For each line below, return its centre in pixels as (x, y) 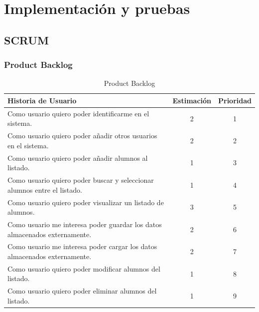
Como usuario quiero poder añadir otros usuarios (82, 136)
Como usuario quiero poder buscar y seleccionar (81, 180)
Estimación (192, 100)
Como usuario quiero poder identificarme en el (78, 113)
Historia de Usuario (42, 100)
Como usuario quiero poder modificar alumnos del (84, 268)
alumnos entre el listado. (45, 189)
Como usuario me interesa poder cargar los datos (82, 246)
